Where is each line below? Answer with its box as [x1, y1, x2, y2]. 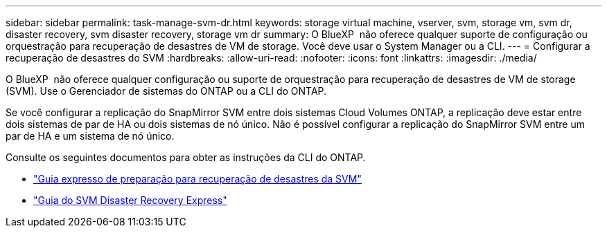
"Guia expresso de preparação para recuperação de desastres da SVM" [33, 173, 362, 185]
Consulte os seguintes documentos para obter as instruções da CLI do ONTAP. [6, 151, 366, 163]
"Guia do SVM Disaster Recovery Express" [33, 194, 227, 206]
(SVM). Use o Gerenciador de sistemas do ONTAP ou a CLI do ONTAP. [6, 85, 327, 97]
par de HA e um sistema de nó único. [6, 130, 175, 142]
